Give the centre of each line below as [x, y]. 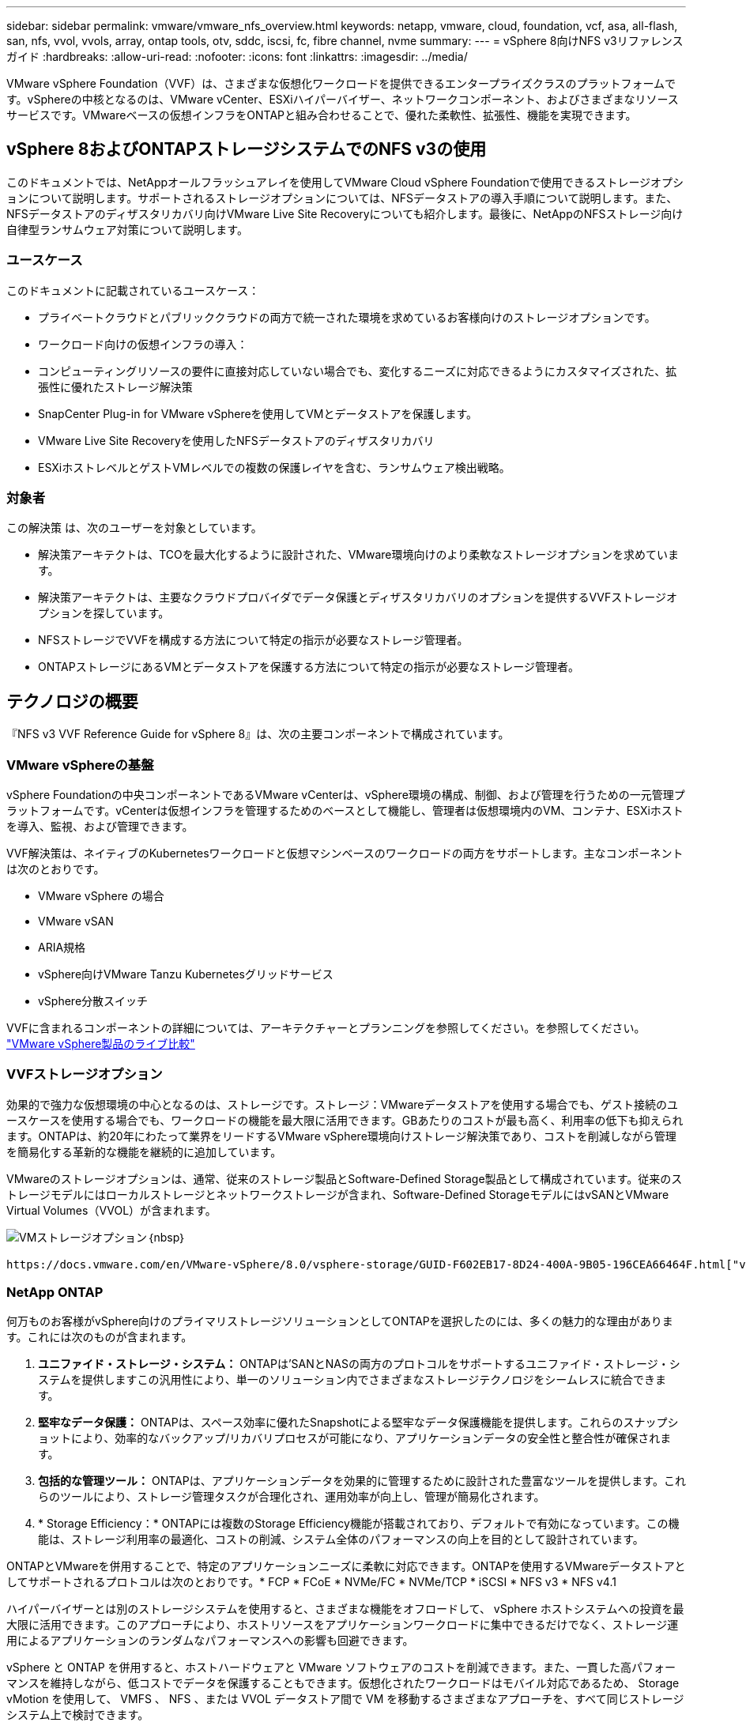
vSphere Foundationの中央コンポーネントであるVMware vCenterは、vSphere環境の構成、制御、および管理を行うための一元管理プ [346, 794]
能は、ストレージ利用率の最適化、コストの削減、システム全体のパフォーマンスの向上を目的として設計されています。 [341, 1539]
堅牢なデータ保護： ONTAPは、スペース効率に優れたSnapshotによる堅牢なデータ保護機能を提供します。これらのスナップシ [358, 1423]
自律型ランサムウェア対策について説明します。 [127, 229]
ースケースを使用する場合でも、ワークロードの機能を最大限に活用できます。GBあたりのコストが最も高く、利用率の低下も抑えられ [345, 1120]
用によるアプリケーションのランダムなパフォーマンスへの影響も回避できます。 [210, 1641]
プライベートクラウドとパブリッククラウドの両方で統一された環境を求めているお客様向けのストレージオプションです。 [347, 317]
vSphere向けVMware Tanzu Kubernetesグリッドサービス [186, 974]
